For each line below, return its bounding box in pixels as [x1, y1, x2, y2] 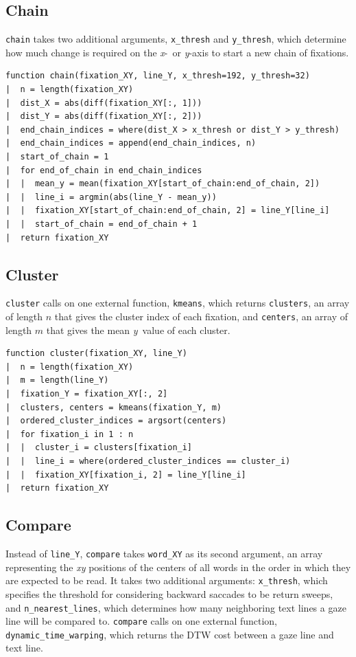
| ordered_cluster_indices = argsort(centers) [5, 416, 227, 426]
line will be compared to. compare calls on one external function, [5, 614, 278, 628]
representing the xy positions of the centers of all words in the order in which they [5, 559, 351, 574]
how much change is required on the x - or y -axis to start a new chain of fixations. [5, 45, 349, 59]
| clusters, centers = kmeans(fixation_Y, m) [5, 402, 222, 412]
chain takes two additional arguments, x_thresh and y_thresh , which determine [5, 32, 346, 46]
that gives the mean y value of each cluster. [46, 322, 230, 337]
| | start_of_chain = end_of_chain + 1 [5, 219, 198, 229]
